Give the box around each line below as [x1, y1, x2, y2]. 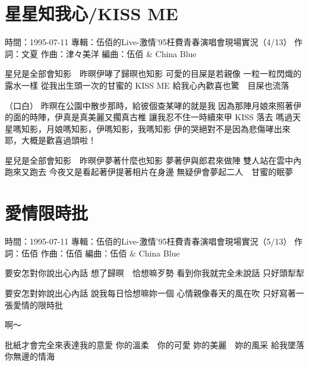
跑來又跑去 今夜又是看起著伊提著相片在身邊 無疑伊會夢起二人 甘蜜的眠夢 [5, 165, 294, 178]
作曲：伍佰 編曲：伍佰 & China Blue [40, 246, 180, 259]
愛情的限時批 [12, 298, 63, 311]
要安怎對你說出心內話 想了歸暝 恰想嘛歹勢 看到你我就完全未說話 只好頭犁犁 [5, 267, 304, 279]
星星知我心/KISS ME [5, 1, 178, 26]
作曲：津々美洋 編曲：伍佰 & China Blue [40, 47, 197, 60]
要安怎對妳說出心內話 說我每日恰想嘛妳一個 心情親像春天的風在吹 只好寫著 [5, 286, 296, 299]
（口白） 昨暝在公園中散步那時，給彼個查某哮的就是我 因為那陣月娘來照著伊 [5, 99, 302, 111]
